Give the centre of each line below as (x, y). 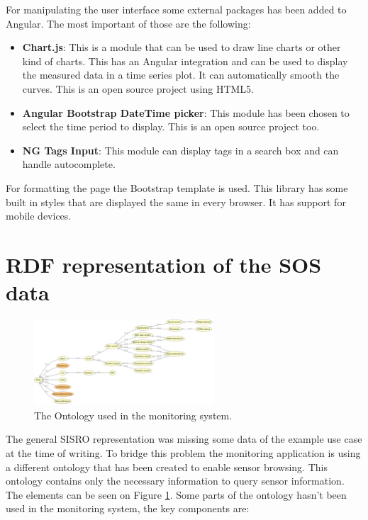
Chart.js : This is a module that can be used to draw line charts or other (182, 47)
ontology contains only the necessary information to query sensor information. (175, 481)
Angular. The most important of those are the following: (128, 23)
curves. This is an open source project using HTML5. (138, 88)
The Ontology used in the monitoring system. (133, 415)
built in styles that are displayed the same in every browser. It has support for (176, 202)
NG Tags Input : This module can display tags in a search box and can (180, 150)
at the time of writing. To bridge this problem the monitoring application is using (183, 453)
